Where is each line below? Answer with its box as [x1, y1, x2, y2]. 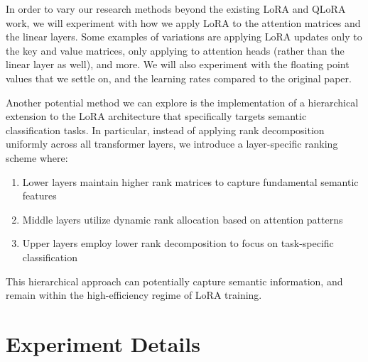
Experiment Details [6, 329, 200, 358]
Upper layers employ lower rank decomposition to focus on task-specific [22, 236, 334, 251]
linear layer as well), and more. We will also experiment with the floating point [6, 57, 350, 72]
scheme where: [6, 150, 68, 165]
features [22, 188, 57, 203]
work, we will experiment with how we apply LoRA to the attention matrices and [6, 15, 361, 30]
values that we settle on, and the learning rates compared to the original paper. [6, 70, 352, 85]
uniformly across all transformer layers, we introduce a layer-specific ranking [6, 136, 338, 151]
